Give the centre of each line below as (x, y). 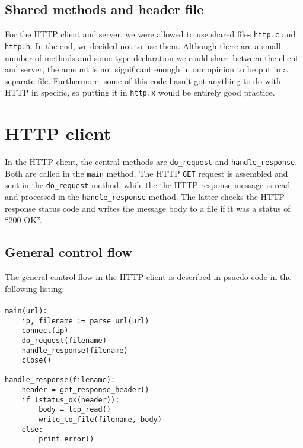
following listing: (35, 288)
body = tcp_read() (75, 410)
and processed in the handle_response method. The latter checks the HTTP (145, 197)
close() (36, 360)
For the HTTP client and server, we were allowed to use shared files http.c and (150, 34)
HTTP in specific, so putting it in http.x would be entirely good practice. (140, 92)
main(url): (26, 311)
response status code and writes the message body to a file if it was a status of (148, 208)
